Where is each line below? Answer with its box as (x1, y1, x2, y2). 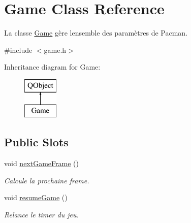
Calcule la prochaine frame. (4, 175, 89, 185)
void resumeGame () (4, 192, 68, 203)
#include (4, 44, 33, 55)
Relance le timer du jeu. (4, 209, 79, 220)
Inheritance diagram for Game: (4, 61, 101, 72)
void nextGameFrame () (4, 158, 79, 169)
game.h (44, 44, 67, 55)
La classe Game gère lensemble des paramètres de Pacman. (4, 27, 188, 38)
